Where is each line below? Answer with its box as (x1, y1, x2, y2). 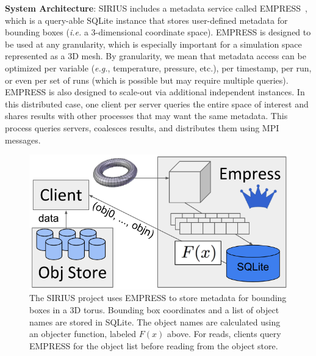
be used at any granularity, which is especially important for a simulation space (5, 37, 302, 50)
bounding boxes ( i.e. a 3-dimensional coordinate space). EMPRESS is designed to (5, 26, 311, 38)
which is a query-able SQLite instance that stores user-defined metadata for (5, 13, 288, 26)
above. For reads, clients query (167, 327, 281, 340)
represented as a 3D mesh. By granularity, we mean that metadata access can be (5, 49, 306, 62)
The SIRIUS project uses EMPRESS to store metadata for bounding (29, 291, 287, 304)
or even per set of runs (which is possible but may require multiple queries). (5, 73, 289, 86)
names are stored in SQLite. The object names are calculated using (29, 315, 281, 328)
